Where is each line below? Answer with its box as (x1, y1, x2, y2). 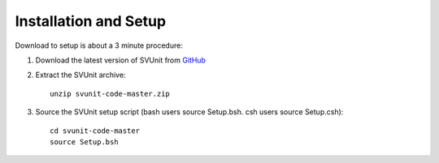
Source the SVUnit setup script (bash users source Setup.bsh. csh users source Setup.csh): (35, 107, 344, 117)
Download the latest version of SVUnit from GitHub (35, 55, 206, 65)
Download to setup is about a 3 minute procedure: (15, 41, 183, 50)
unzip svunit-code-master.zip (50, 89, 171, 98)
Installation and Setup (15, 12, 167, 30)
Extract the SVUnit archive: (35, 70, 126, 80)
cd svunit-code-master (50, 126, 141, 135)
